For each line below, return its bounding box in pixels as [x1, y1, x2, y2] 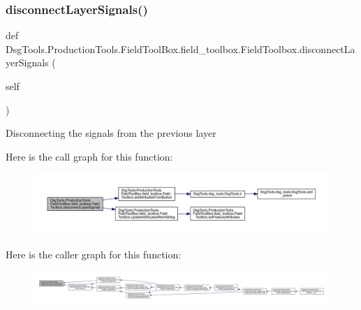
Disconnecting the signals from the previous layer [6, 126, 216, 140]
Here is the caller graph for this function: [6, 246, 182, 261]
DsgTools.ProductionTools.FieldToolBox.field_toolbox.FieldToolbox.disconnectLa [6, 41, 355, 56]
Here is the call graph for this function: [6, 149, 173, 163]
